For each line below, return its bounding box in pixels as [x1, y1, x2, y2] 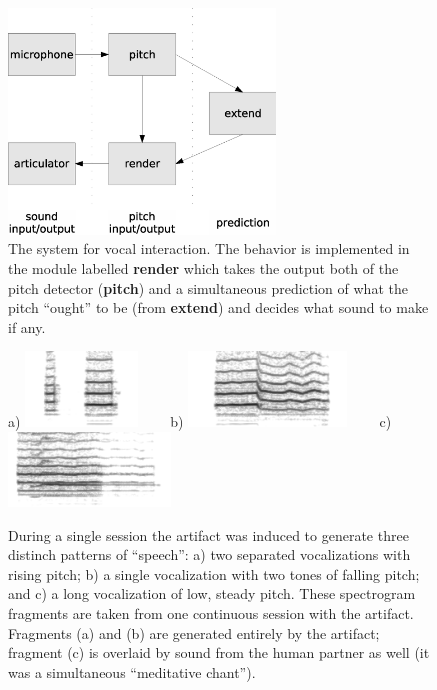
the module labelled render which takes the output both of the [8, 257, 399, 278]
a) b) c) [8, 410, 392, 431]
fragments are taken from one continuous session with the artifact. [8, 603, 414, 624]
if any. [8, 316, 46, 337]
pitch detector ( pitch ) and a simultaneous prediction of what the [8, 277, 408, 298]
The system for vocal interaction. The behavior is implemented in [8, 238, 410, 259]
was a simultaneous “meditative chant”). [8, 661, 256, 682]
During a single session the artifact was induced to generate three [8, 524, 409, 545]
